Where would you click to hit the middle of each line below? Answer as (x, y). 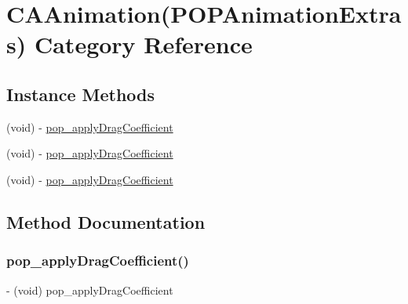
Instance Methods (80, 94)
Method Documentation (106, 221)
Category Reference (143, 44)
